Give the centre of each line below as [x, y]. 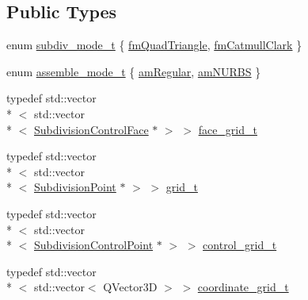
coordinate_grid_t [243, 287]
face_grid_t [228, 129]
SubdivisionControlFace [91, 129]
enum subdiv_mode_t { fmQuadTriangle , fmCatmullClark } [154, 45]
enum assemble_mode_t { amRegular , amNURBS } [134, 71]
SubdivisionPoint [75, 187]
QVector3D [130, 287]
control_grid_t [240, 245]
